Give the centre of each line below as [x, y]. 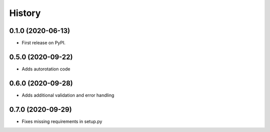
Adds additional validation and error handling [68, 95]
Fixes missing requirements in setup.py [62, 121]
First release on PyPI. [44, 43]
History [25, 13]
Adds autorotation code [46, 69]
